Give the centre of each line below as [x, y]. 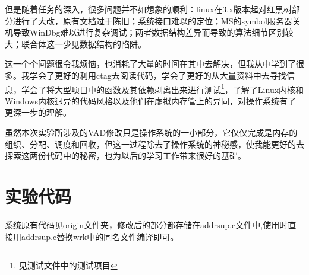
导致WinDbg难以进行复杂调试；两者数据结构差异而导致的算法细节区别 [149, 32]
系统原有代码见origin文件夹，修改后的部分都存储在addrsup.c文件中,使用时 [146, 224]
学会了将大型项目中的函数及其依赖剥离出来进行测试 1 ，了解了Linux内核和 [163, 88]
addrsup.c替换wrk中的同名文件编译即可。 [100, 236]
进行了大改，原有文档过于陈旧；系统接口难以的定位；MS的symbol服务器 [152, 20]
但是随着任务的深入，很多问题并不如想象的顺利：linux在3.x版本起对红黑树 [148, 9]
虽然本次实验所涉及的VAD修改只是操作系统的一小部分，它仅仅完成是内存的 [151, 132]
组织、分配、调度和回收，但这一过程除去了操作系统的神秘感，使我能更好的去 [154, 144]
